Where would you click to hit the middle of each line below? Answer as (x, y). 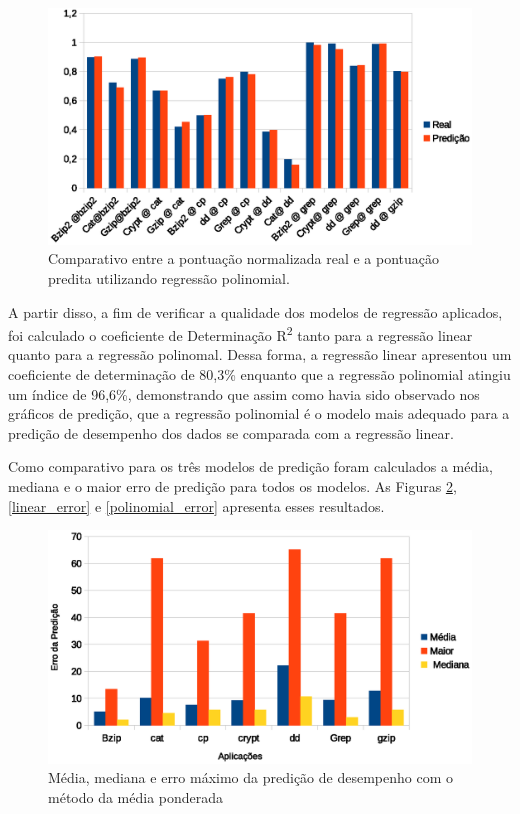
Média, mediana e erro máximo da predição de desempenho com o (250, 777)
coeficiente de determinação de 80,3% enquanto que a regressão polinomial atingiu (259, 374)
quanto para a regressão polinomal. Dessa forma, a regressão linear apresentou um (260, 354)
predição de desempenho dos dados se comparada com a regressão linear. (231, 432)
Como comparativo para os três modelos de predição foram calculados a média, (251, 466)
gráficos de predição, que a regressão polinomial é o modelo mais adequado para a (259, 413)
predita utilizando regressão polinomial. (169, 278)
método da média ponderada (136, 796)
